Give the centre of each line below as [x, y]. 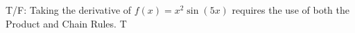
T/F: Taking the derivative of [69, 10]
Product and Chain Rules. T [66, 23]
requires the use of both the [291, 10]
